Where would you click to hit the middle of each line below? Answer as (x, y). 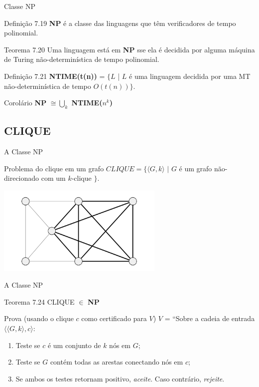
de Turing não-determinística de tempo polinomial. (82, 59)
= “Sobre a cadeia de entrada (210, 318)
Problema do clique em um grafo (54, 168)
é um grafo (195, 168)
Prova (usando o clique (39, 318)
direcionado (22, 178)
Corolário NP (25, 103)
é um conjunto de (74, 345)
